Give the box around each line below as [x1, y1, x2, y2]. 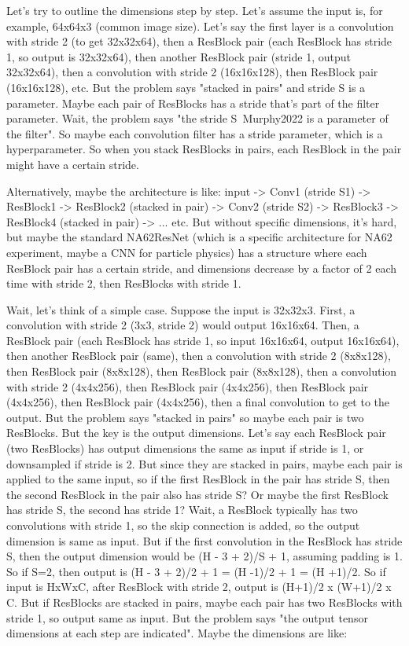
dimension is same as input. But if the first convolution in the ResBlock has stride [6, 532, 403, 549]
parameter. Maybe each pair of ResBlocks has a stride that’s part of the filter [6, 94, 380, 111]
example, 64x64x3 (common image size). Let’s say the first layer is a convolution [6, 17, 394, 34]
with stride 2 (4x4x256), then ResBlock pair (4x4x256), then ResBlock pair [6, 378, 369, 395]
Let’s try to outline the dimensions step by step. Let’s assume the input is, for [6, 2, 383, 18]
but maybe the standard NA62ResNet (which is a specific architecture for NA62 [6, 229, 392, 245]
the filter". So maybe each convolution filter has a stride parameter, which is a [6, 125, 383, 141]
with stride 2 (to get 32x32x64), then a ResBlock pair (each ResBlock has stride [6, 33, 392, 50]
